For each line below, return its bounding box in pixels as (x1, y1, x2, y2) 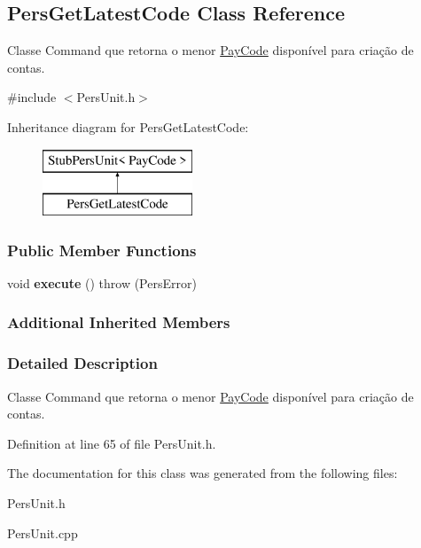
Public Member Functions (7, 239, 197, 261)
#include (7, 88, 57, 106)
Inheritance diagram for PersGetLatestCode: (7, 117, 249, 136)
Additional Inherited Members (7, 311, 230, 333)
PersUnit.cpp (7, 523, 78, 542)
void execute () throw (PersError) (7, 273, 197, 292)
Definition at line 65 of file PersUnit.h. (7, 434, 216, 452)
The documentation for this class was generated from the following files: (7, 464, 398, 482)
